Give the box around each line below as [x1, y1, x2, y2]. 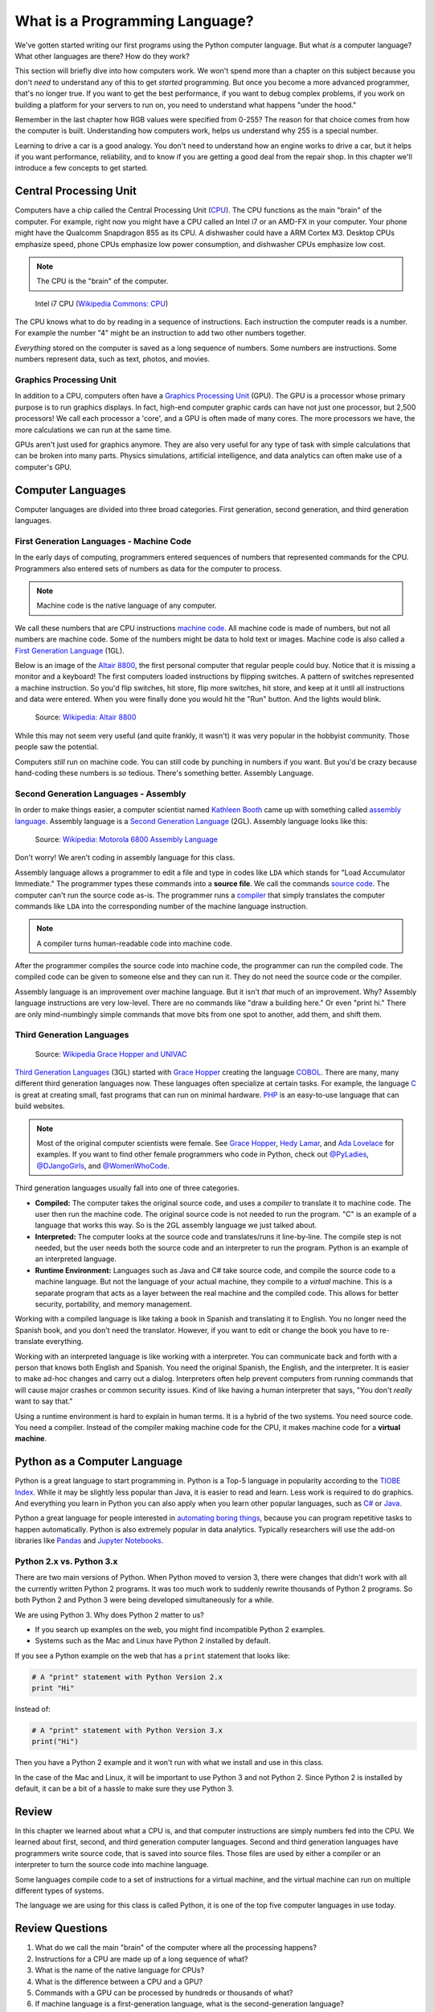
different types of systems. [14, 1886, 104, 1895]
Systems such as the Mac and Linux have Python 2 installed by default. [35, 1636, 271, 1646]
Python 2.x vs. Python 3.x [14, 1556, 118, 1567]
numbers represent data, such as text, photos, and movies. [14, 354, 211, 364]
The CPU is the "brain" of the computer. [36, 276, 169, 286]
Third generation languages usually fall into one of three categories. [14, 1183, 240, 1193]
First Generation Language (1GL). [14, 645, 125, 655]
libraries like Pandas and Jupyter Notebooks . [14, 1536, 164, 1545]
